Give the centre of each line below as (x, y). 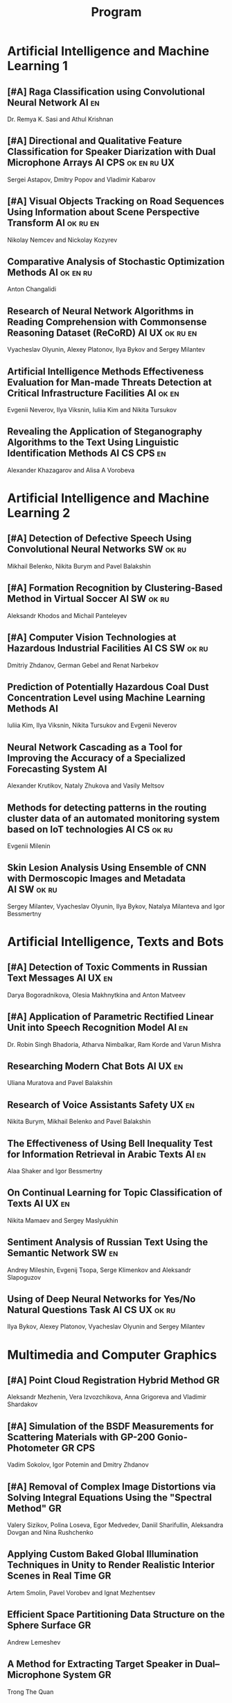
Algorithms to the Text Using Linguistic (93, 442)
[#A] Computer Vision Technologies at (92, 638)
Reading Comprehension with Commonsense (107, 321)
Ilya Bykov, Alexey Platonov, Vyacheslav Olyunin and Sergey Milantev (106, 1327)
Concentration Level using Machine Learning (106, 698)
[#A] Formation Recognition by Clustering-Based (115, 588)
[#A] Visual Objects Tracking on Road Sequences (116, 201)
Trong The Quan (30, 1692)
